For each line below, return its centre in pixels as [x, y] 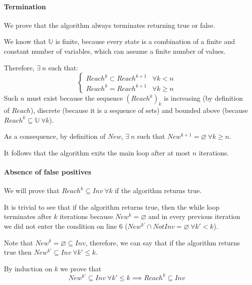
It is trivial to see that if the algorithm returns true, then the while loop [112, 207]
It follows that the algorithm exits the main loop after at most [97, 152]
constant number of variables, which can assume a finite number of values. [115, 51]
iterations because [86, 216]
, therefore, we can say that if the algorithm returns [163, 242]
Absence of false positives [48, 171]
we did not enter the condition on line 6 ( [66, 226]
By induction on [28, 268]
